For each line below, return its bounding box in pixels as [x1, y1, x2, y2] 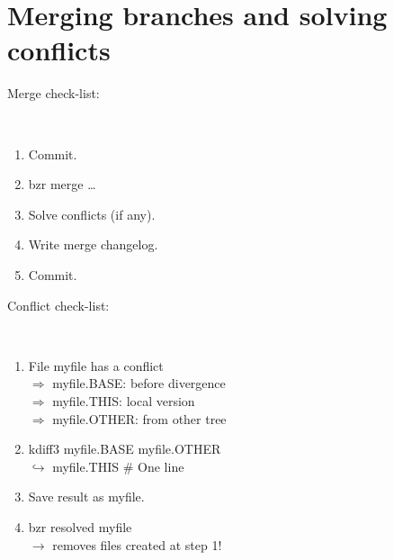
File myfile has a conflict [28, 356, 164, 375]
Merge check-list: [7, 84, 100, 103]
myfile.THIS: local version [52, 391, 195, 410]
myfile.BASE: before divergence [52, 374, 226, 393]
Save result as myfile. [28, 487, 145, 506]
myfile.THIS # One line [52, 456, 184, 475]
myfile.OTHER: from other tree [52, 409, 227, 428]
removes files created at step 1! [52, 535, 222, 554]
